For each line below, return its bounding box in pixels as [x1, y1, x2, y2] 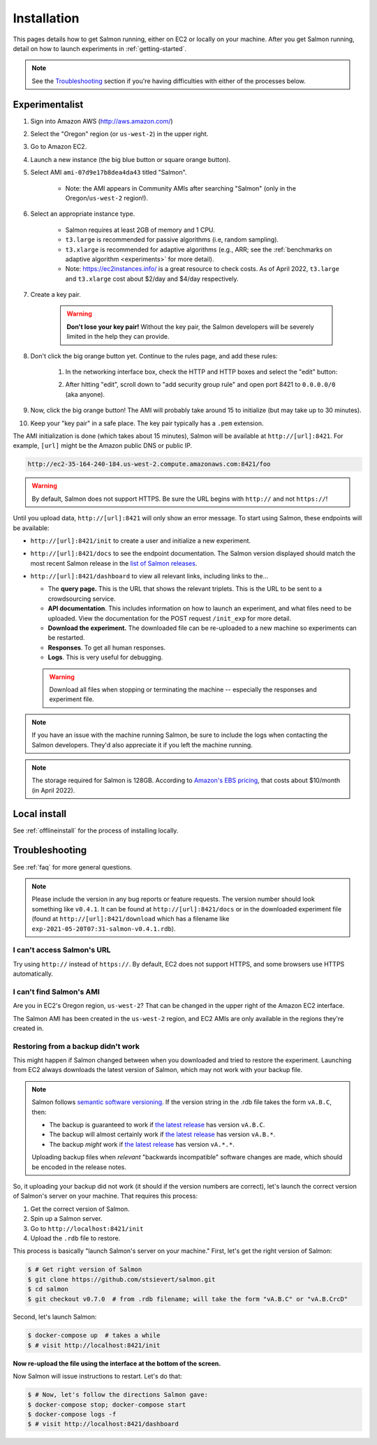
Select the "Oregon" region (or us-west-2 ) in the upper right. [30, 130, 209, 138]
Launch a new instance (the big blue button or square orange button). [30, 155, 231, 163]
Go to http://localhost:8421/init [30, 1224, 144, 1233]
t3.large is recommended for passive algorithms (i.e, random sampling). [65, 235, 279, 244]
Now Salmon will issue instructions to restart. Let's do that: [13, 1372, 182, 1381]
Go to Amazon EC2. [30, 142, 87, 151]
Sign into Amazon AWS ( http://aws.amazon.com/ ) [30, 117, 174, 125]
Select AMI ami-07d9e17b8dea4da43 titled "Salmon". [30, 168, 187, 177]
